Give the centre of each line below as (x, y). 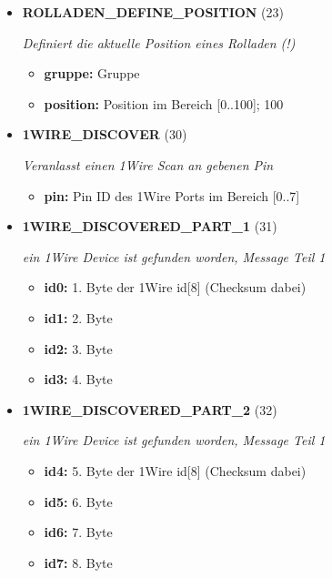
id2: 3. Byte (78, 348)
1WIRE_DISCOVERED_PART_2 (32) (150, 409)
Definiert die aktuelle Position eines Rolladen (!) (159, 42)
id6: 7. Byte (78, 532)
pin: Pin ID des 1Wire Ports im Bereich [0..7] (172, 195)
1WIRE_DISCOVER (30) (105, 134)
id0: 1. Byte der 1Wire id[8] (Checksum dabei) (175, 287)
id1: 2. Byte (78, 317)
